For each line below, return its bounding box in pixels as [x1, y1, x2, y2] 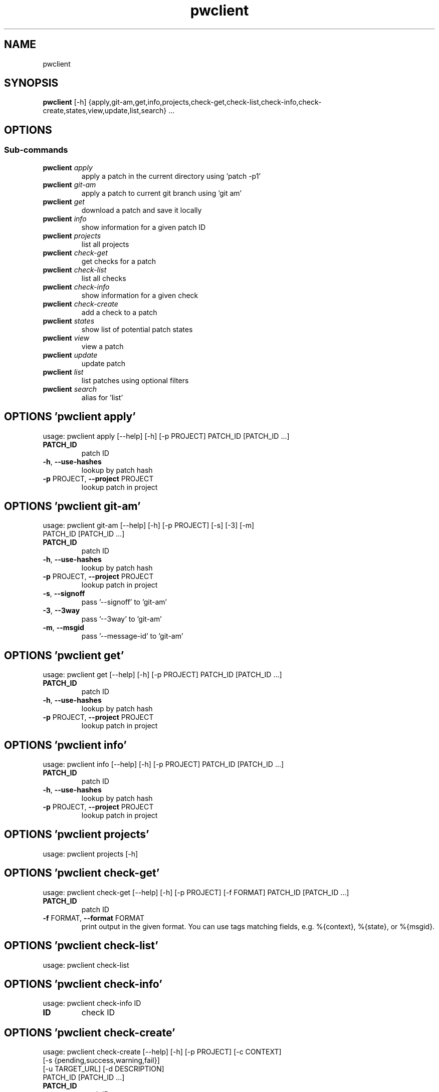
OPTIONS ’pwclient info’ [4, 738, 127, 751]
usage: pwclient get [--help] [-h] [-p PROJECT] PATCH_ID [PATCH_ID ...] [43, 670, 282, 679]
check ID [81, 1007, 115, 1018]
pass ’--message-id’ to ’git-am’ [81, 632, 183, 641]
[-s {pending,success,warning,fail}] [43, 1056, 160, 1065]
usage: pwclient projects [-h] [43, 849, 138, 858]
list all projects [81, 239, 129, 248]
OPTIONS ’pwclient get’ [4, 649, 124, 662]
